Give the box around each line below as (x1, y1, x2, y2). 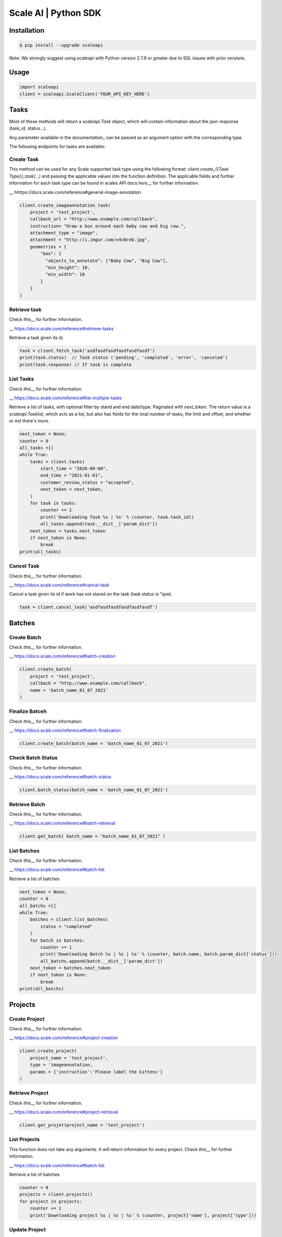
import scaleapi (19, 84, 59, 90)
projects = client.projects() (19, 1191, 93, 1197)
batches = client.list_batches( (30, 917, 109, 922)
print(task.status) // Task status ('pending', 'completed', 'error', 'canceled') (19, 355, 228, 361)
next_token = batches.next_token (30, 965, 111, 971)
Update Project (9, 1226, 46, 1233)
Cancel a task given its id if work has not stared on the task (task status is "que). (9, 591, 173, 597)
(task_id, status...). (9, 125, 47, 131)
